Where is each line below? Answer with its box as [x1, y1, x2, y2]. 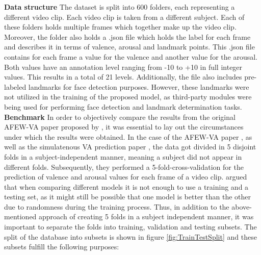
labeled [4, 81, 27, 92]
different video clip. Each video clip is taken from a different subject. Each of [4, 11, 245, 22]
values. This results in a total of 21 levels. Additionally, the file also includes [4, 71, 242, 82]
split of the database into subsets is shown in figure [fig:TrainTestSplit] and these [4, 231, 257, 242]
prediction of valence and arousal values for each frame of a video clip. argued [4, 171, 247, 182]
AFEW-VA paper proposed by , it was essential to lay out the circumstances [4, 121, 244, 132]
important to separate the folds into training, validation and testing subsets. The [4, 221, 257, 232]
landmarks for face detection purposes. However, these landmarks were [28, 81, 249, 92]
